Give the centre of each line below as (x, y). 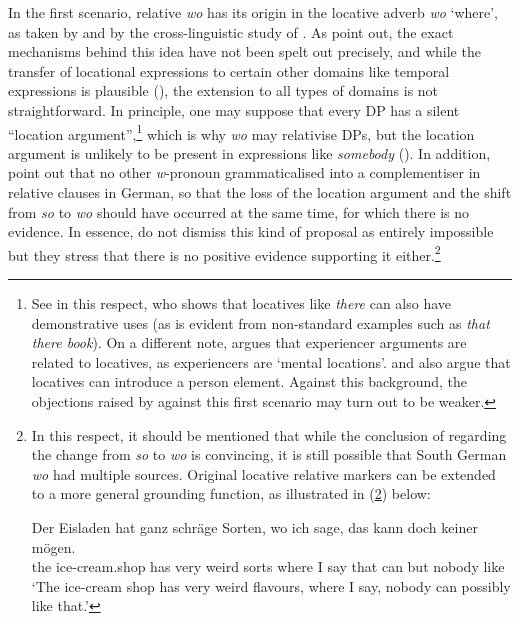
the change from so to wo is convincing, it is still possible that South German (269, 454)
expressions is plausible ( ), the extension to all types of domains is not (223, 90)
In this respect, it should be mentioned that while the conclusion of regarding (269, 434)
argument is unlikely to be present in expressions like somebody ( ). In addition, (249, 152)
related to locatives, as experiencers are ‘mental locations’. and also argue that (271, 361)
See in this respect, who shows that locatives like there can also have (241, 303)
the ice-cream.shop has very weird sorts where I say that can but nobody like (268, 566)
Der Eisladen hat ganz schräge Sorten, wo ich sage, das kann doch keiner (254, 526)
